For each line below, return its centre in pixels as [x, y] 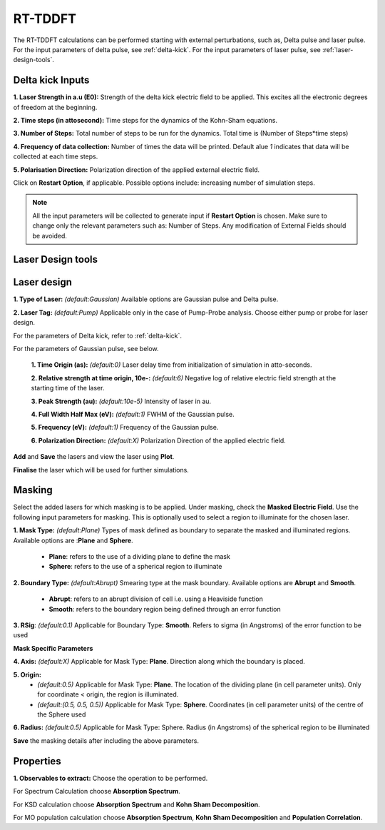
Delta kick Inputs [51, 80]
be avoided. [50, 236]
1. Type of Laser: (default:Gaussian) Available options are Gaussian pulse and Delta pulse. [146, 299]
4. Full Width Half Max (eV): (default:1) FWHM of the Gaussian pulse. [133, 414]
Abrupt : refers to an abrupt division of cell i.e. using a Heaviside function [156, 599]
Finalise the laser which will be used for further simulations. [101, 470]
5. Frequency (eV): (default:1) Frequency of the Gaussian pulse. [125, 427]
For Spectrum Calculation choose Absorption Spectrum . [97, 791]
